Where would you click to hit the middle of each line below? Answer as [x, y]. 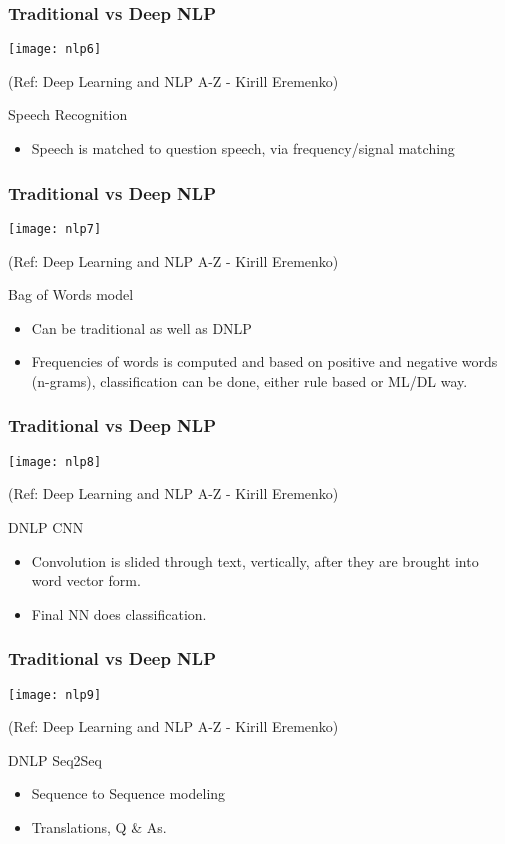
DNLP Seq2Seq [55, 759]
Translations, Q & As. [99, 827]
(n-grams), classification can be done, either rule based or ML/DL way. [249, 380]
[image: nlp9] [55, 694]
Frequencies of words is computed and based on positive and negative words [264, 361]
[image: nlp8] [55, 461]
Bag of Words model [71, 294]
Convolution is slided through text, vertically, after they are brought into [255, 560]
